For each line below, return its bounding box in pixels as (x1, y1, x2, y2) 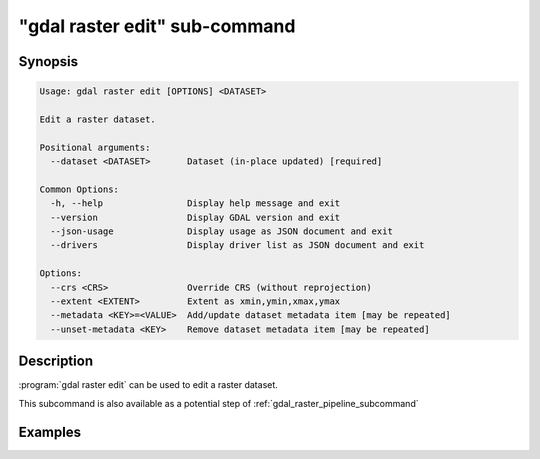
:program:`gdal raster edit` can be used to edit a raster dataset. (18, 379, 279, 391)
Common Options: (39, 183, 120, 195)
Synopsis (18, 53, 79, 70)
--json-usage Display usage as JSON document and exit (50, 226, 394, 237)
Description (18, 353, 94, 370)
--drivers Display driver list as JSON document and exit (50, 240, 425, 251)
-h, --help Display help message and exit (50, 198, 341, 209)
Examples (18, 423, 82, 440)
